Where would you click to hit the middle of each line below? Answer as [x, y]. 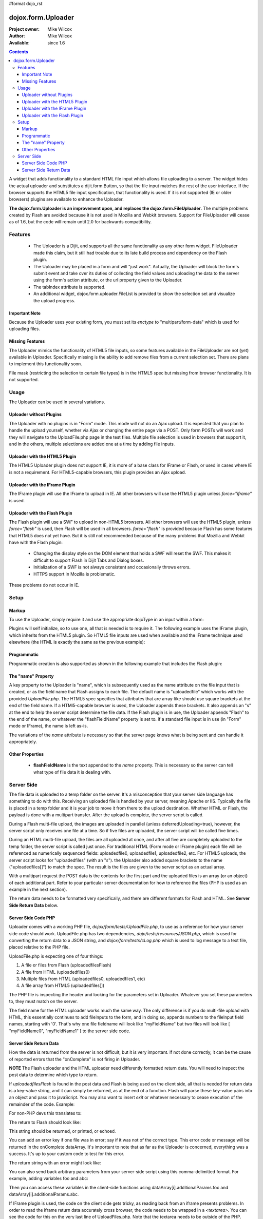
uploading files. [24, 329]
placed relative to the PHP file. [39, 947]
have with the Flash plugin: [36, 542]
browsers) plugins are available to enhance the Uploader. [66, 199]
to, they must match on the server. [43, 1002]
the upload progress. [54, 300]
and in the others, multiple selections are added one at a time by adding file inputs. [92, 444]
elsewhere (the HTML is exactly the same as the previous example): [77, 642]
